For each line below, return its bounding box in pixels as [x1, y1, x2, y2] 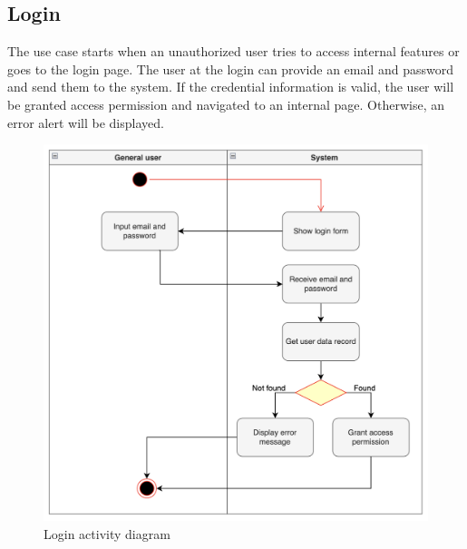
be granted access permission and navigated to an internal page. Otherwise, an [7, 94, 444, 113]
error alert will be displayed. [7, 113, 164, 132]
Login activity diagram [44, 524, 170, 544]
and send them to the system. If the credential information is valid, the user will [7, 77, 454, 96]
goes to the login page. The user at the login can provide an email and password [7, 59, 453, 78]
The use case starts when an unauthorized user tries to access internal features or [7, 42, 460, 61]
